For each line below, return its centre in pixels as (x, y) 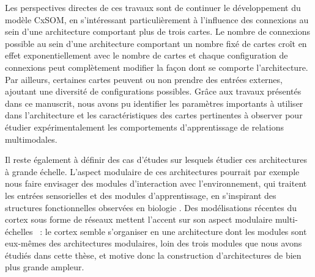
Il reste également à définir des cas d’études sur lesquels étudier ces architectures (156, 160)
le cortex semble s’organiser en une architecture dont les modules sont (176, 231)
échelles (19, 231)
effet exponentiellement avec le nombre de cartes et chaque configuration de (146, 55)
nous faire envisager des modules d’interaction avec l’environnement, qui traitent (156, 183)
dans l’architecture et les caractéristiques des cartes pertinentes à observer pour (154, 115)
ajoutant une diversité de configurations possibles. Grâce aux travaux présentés (153, 91)
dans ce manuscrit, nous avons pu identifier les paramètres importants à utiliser (154, 103)
